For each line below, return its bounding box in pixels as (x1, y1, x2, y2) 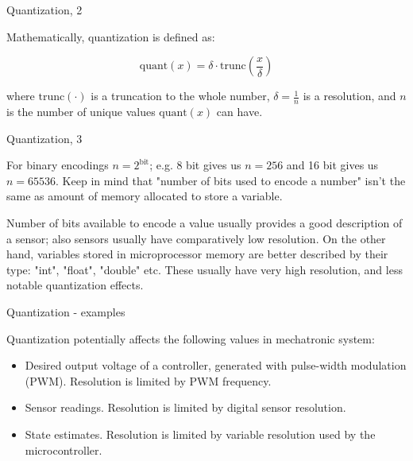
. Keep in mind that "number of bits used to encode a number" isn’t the (56, 172, 406, 188)
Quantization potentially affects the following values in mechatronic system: (6, 330, 375, 347)
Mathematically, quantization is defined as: (6, 28, 215, 45)
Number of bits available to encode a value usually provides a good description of (6, 214, 403, 230)
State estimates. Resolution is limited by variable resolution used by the (25, 425, 376, 442)
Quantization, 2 (6, 2, 83, 17)
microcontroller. (25, 441, 102, 458)
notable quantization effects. (6, 277, 144, 293)
